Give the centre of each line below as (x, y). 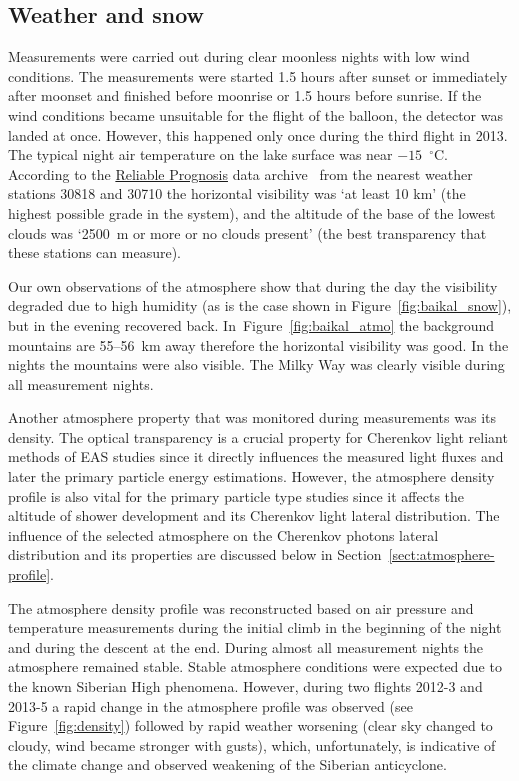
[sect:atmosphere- (441, 554)
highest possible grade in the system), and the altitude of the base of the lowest (252, 212)
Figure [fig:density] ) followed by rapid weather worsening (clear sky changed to (250, 725)
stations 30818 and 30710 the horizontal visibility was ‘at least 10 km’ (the (237, 193)
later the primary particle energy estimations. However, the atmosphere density (251, 476)
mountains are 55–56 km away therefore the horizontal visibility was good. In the (258, 344)
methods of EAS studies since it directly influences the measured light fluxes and (256, 456)
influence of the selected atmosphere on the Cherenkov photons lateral (223, 534)
